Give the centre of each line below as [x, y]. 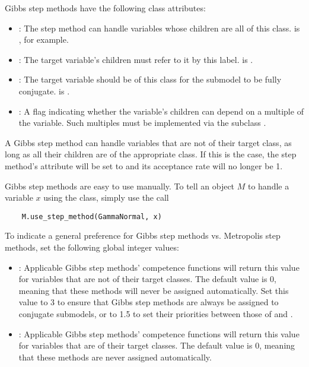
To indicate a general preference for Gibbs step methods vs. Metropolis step [143, 235]
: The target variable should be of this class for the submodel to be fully [150, 79]
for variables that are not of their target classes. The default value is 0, [147, 279]
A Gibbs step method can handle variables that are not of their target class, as [148, 142]
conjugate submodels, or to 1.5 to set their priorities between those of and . [156, 313]
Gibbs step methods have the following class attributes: [105, 8]
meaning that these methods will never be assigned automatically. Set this [154, 290]
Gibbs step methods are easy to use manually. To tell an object [120, 186]
